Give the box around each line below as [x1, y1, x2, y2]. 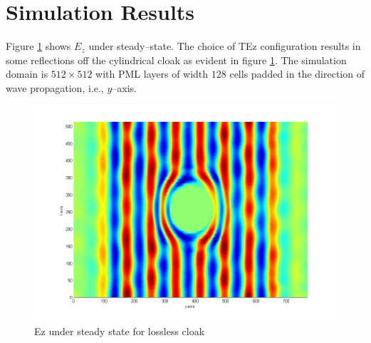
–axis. [112, 80, 137, 95]
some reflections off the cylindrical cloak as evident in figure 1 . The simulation [6, 52, 347, 67]
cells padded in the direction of [229, 66, 365, 81]
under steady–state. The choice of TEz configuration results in [88, 39, 361, 53]
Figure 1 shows [6, 39, 71, 53]
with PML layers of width [95, 66, 209, 81]
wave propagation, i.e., [6, 80, 104, 95]
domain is [6, 66, 48, 81]
